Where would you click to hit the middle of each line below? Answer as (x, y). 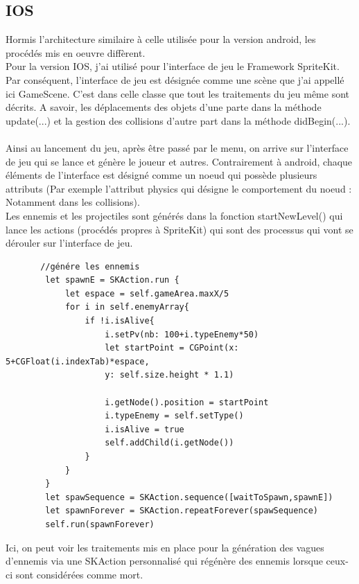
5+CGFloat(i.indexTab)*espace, (78, 361)
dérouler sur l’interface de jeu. (69, 243)
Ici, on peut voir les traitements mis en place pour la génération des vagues (165, 547)
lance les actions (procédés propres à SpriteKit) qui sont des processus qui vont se (179, 229)
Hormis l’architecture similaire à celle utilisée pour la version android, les (161, 39)
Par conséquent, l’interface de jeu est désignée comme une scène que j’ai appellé (175, 79)
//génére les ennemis (90, 266)
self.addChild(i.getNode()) (169, 443)
